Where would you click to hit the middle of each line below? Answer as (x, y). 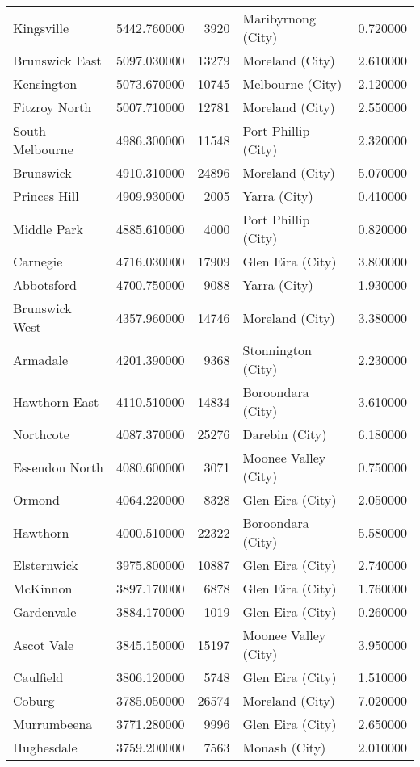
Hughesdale (45, 747)
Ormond (36, 499)
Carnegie (38, 261)
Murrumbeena (53, 724)
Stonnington (277, 350)
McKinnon (43, 588)
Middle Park (48, 228)
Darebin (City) (285, 434)
